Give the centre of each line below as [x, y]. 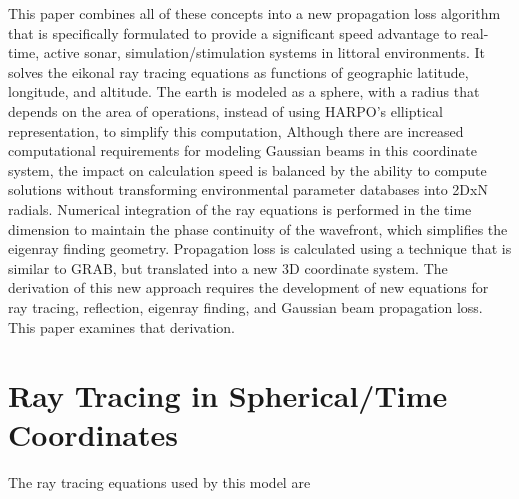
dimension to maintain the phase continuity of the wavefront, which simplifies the [258, 228]
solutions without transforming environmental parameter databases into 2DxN [248, 189]
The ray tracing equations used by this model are [159, 482]
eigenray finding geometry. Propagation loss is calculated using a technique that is [260, 248]
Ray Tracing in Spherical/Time [228, 395]
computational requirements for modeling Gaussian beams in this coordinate [242, 150]
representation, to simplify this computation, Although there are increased [236, 130]
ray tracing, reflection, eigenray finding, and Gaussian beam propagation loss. [245, 306]
